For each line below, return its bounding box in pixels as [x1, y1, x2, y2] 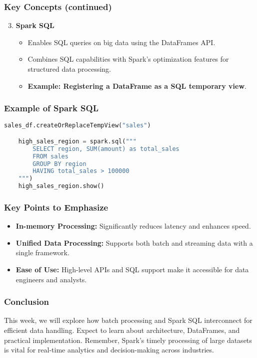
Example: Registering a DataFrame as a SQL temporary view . [27, 80, 246, 91]
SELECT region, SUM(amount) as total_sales [32, 145, 179, 152]
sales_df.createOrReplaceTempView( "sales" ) [4, 122, 151, 129]
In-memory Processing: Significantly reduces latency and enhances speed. [15, 221, 251, 231]
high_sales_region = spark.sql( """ [18, 137, 136, 145]
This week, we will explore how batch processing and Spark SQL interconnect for [4, 315, 252, 325]
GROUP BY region [32, 160, 86, 167]
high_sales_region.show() [18, 183, 104, 190]
